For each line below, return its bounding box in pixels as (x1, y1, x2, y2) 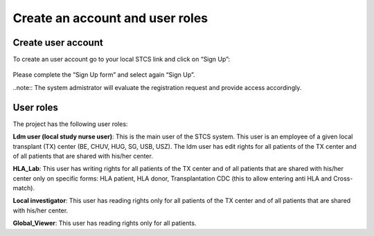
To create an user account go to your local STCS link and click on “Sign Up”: (12, 55, 231, 64)
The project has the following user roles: (12, 120, 128, 128)
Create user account (12, 37, 103, 48)
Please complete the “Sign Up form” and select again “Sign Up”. (12, 71, 195, 79)
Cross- (333, 174, 353, 183)
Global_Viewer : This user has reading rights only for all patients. (12, 219, 197, 228)
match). (12, 184, 35, 192)
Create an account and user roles (12, 10, 208, 26)
